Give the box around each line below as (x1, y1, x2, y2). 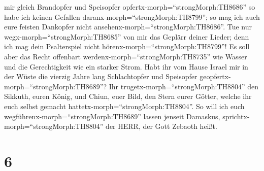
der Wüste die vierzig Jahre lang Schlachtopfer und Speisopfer (4, 71, 197, 82)
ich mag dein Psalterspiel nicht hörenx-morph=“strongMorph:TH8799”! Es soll (4, 41, 250, 52)
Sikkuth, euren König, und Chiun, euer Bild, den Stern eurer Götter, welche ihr (4, 91, 252, 101)
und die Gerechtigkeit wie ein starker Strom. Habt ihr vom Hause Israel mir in (4, 61, 248, 72)
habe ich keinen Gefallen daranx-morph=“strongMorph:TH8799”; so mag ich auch (4, 11, 260, 22)
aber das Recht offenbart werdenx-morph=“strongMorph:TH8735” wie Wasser (4, 51, 247, 61)
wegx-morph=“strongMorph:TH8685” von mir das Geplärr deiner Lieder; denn (4, 31, 249, 42)
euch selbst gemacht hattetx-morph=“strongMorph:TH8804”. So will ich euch (4, 100, 245, 111)
